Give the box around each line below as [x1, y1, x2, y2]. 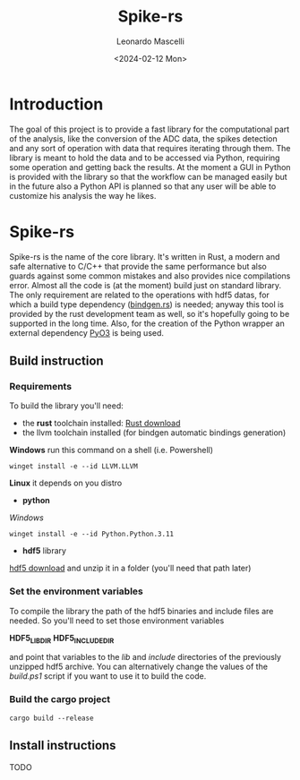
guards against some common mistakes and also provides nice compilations [9, 270, 291, 281]
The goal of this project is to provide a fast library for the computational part [9, 124, 290, 134]
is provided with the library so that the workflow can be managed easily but [9, 171, 288, 182]
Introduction [9, 94, 104, 114]
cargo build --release [9, 714, 94, 723]
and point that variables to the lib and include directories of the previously [9, 652, 282, 663]
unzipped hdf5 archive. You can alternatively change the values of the [9, 661, 269, 673]
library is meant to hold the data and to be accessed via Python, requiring [9, 152, 280, 163]
